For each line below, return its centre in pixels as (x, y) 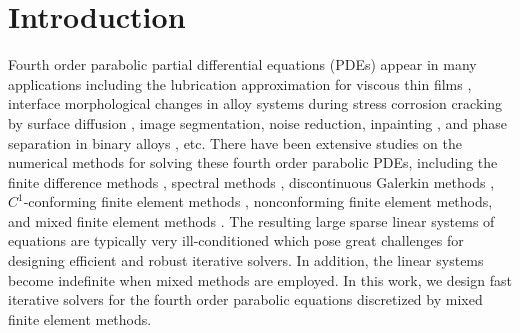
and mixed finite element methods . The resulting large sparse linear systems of (251, 220)
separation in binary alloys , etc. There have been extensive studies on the (235, 142)
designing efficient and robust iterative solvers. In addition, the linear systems (246, 260)
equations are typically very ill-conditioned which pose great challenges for (236, 240)
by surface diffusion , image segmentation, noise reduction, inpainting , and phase (258, 122)
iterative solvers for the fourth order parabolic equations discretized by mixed (245, 299)
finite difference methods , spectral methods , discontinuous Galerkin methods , (251, 181)
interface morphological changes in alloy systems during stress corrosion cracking (255, 103)
